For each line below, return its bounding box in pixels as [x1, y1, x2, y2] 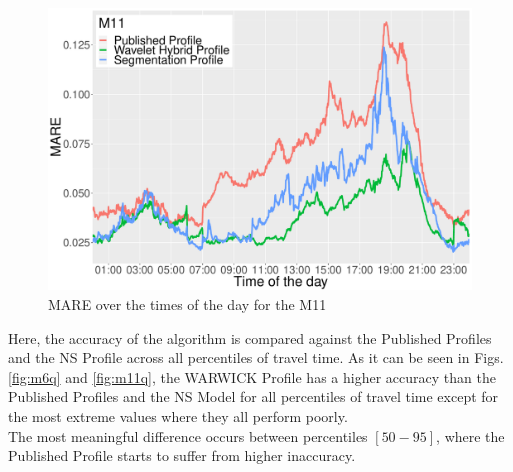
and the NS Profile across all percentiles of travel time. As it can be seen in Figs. [8, 347, 504, 368]
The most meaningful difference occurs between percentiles [8, 425, 368, 446]
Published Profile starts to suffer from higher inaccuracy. [8, 445, 356, 466]
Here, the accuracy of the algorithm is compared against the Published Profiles [8, 327, 492, 348]
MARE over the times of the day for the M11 [48, 293, 327, 314]
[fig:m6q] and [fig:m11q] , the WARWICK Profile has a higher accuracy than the [8, 366, 496, 387]
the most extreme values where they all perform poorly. [8, 405, 348, 426]
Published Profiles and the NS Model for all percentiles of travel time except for [8, 386, 499, 407]
